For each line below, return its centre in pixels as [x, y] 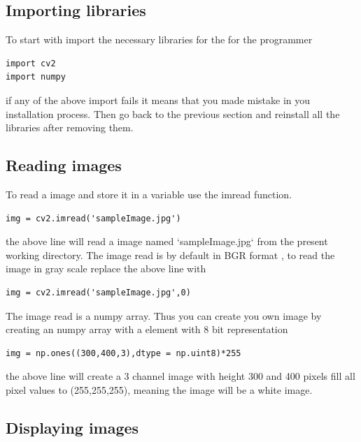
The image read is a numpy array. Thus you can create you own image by [164, 315]
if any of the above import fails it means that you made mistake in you [158, 100]
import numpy [36, 77]
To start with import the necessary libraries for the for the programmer [159, 39]
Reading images [64, 165]
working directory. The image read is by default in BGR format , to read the [170, 255]
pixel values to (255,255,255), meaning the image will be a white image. [159, 389]
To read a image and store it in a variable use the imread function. [149, 194]
